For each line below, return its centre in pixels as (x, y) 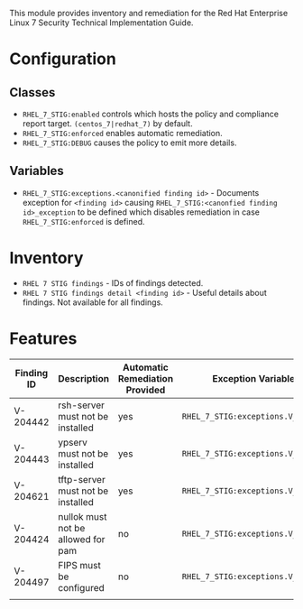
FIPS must (79, 565)
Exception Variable (253, 378)
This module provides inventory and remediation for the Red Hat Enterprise (149, 13)
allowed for (82, 539)
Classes (32, 92)
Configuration (63, 59)
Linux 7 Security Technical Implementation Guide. (101, 23)
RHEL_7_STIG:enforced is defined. (83, 221)
